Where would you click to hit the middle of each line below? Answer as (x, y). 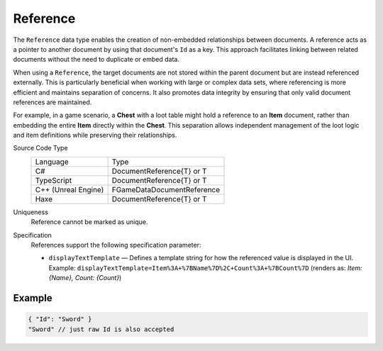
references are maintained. (52, 102)
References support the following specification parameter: (116, 245)
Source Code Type (40, 148)
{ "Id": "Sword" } (60, 319)
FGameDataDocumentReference (166, 189)
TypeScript (54, 180)
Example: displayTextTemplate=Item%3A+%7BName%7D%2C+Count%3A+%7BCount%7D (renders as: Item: (205, 268)
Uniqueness (31, 212)
